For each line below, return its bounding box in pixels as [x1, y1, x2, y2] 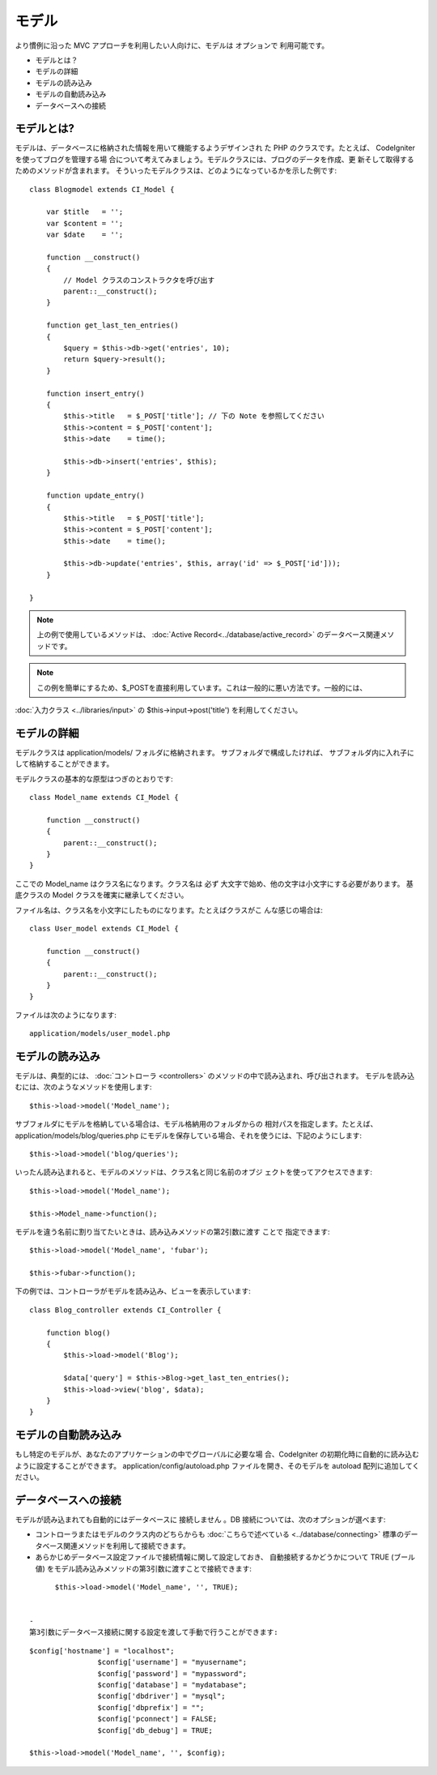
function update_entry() [45, 491, 145, 500]
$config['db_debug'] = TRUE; [97, 1726, 214, 1734]
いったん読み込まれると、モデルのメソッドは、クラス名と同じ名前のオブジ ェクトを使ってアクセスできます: [15, 1167, 372, 1177]
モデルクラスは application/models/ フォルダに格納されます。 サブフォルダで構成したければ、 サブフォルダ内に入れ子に [15, 747, 414, 757]
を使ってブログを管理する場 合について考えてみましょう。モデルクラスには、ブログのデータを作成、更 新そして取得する [15, 154, 414, 164]
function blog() [45, 1328, 111, 1337]
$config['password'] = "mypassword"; [97, 1669, 247, 1678]
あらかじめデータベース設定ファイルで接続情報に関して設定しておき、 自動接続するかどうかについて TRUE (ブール [35, 1552, 416, 1562]
